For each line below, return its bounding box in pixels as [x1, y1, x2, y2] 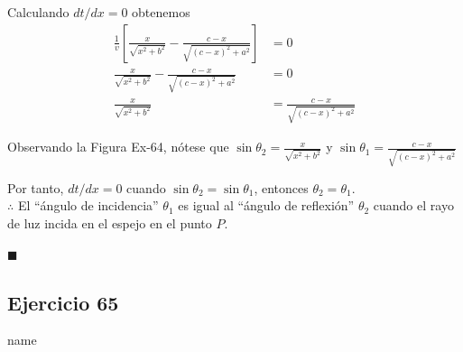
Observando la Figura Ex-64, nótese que [7, 137, 229, 156]
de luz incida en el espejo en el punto [7, 214, 212, 233]
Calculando [7, 3, 69, 21]
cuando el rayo [373, 196, 454, 215]
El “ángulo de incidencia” [17, 196, 159, 215]
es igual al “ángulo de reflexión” [178, 196, 355, 215]
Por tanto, [7, 178, 64, 197]
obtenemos [132, 3, 190, 21]
